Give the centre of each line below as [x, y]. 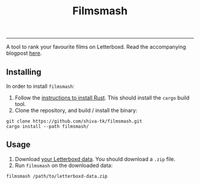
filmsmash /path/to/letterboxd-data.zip [57, 176]
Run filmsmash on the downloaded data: [64, 165]
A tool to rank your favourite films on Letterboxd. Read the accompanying [96, 47]
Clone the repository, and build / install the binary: [76, 110]
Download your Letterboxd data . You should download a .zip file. [95, 159]
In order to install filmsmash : [40, 86]
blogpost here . [24, 53]
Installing [24, 72]
